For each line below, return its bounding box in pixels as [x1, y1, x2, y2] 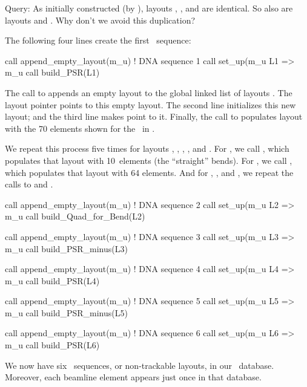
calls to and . [5, 178, 53, 190]
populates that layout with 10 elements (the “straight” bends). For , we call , [5, 154, 292, 166]
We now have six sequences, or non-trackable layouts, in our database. [5, 359, 274, 371]
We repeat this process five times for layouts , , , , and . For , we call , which [5, 142, 289, 155]
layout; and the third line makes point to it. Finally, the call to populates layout [5, 110, 303, 123]
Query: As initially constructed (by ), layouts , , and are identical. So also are [5, 2, 293, 14]
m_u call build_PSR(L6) [5, 339, 100, 351]
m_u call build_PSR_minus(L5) [5, 306, 128, 319]
